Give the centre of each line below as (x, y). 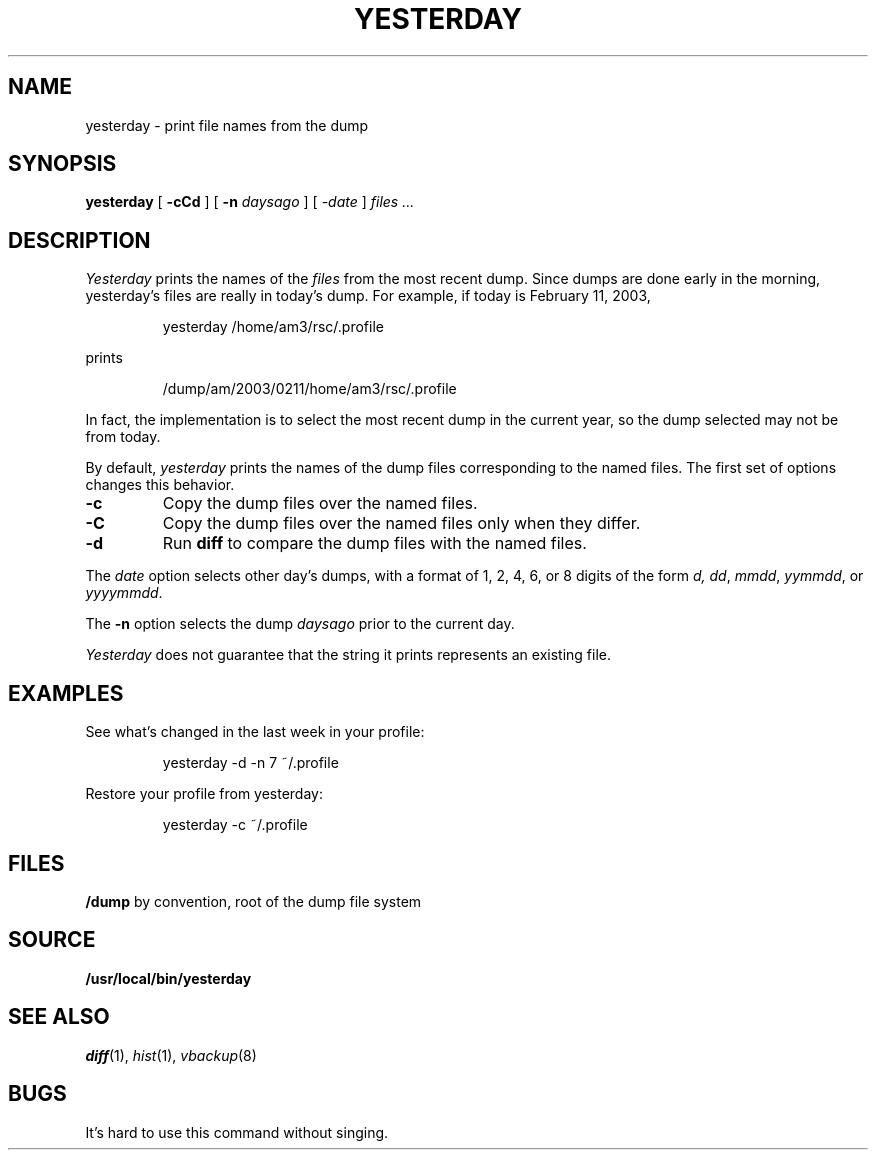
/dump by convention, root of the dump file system (253, 901)
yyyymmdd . (124, 593)
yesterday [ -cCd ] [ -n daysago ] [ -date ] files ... (250, 202)
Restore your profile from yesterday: (204, 794)
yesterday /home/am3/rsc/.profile (273, 327)
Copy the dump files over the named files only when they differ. (401, 523)
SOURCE (52, 940)
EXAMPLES (66, 693)
